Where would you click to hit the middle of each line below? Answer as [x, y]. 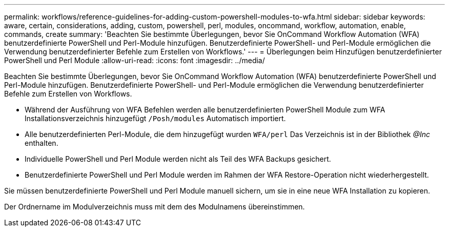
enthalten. [42, 143]
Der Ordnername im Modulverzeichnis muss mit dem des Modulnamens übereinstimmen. [155, 207]
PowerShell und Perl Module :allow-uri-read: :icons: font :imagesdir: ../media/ [135, 60]
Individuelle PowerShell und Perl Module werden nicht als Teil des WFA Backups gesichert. [178, 159]
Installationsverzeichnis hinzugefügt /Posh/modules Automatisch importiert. [155, 118]
